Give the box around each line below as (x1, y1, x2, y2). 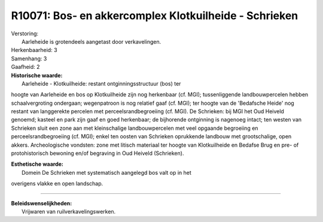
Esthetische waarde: (11, 160, 64, 168)
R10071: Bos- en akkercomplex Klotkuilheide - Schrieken (11, 9, 298, 22)
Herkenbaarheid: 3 (11, 47, 57, 54)
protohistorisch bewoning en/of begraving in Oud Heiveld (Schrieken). (11, 150, 184, 157)
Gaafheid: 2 (11, 63, 40, 71)
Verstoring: (11, 30, 39, 37)
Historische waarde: (11, 72, 63, 79)
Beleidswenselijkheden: (11, 199, 72, 206)
